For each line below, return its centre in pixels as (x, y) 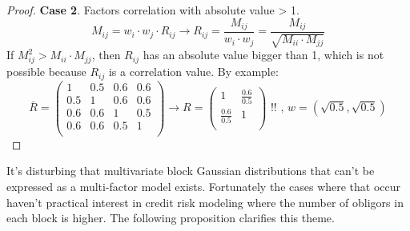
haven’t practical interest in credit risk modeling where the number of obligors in (205, 202)
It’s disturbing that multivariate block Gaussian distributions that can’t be (191, 171)
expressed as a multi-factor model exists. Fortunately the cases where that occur (204, 187)
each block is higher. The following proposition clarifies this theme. (171, 218)
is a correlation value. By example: (193, 72)
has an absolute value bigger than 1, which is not (263, 55)
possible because (46, 72)
